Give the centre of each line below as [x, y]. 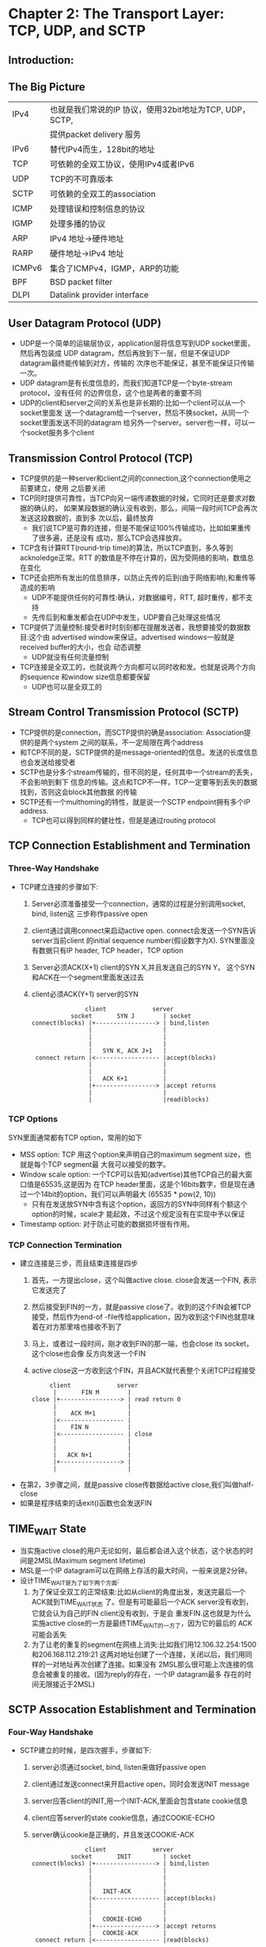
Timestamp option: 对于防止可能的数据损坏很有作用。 [106, 1223]
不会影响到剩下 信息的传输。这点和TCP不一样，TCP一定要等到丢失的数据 [139, 782]
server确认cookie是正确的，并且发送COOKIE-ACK [113, 1835]
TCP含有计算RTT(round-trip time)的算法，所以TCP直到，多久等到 [126, 548]
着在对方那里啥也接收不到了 [77, 1327]
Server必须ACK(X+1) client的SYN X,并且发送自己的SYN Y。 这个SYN [143, 967]
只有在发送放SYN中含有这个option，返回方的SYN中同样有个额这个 [139, 1203]
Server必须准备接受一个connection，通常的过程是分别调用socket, [138, 903]
